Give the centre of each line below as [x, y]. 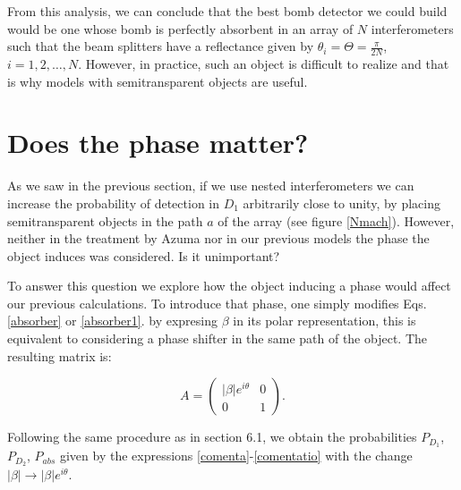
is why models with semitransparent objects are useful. [158, 81]
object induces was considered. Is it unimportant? [144, 255]
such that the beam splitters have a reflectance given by [161, 46]
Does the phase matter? [158, 143]
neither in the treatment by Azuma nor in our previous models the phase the [218, 238]
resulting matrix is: [60, 355]
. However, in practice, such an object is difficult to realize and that [264, 64]
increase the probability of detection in [114, 203]
